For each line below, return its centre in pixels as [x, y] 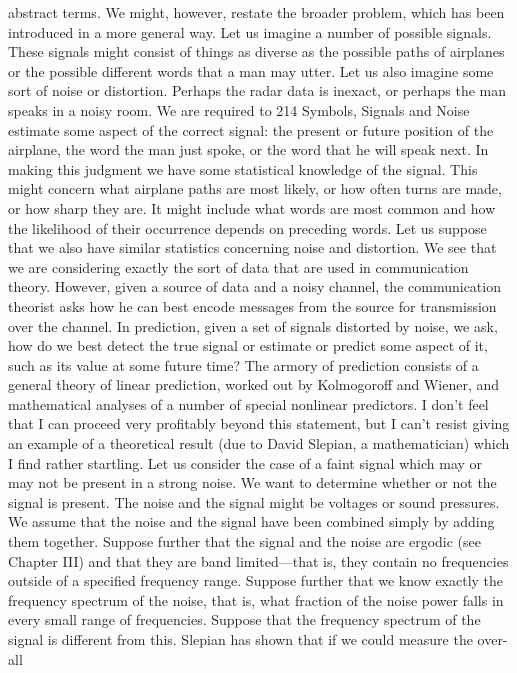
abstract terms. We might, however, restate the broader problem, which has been [256, 12]
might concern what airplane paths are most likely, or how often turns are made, [255, 188]
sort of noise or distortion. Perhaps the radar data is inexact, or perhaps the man [257, 90]
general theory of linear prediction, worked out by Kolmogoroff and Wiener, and [254, 384]
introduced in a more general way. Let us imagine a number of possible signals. [250, 31]
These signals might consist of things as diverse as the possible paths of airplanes [256, 51]
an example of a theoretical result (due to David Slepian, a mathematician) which [259, 443]
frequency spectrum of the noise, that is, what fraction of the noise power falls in [256, 599]
